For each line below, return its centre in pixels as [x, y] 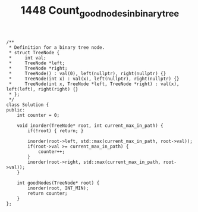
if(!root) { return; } [56, 131]
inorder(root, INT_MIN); [58, 188]
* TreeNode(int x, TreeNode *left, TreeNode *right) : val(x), [94, 84]
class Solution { [28, 105]
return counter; [48, 193]
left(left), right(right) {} [42, 89]
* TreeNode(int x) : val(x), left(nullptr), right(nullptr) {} [94, 79]
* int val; [27, 58]
